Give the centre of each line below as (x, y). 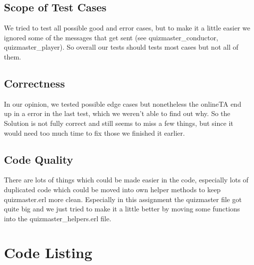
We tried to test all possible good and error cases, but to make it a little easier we (127, 28)
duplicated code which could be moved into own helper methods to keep (112, 189)
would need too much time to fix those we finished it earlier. (94, 132)
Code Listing (48, 252)
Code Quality (38, 159)
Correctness (35, 83)
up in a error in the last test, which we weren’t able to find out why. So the (117, 113)
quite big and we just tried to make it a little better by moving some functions (122, 209)
